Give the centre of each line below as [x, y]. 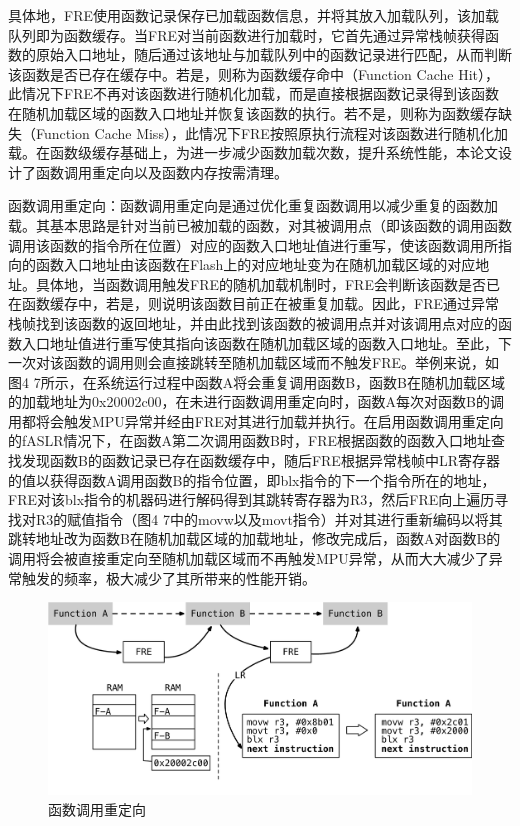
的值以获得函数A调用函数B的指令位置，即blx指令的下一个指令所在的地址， [252, 479]
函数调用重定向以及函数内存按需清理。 [161, 171]
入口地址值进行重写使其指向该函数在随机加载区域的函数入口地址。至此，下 [266, 342]
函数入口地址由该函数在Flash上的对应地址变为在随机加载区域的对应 [255, 264]
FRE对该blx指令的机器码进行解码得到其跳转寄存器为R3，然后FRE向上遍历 [251, 499]
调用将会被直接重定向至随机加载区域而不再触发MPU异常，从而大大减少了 [248, 558]
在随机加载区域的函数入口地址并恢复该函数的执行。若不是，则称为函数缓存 [253, 112]
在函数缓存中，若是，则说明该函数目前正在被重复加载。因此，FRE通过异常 [253, 303]
